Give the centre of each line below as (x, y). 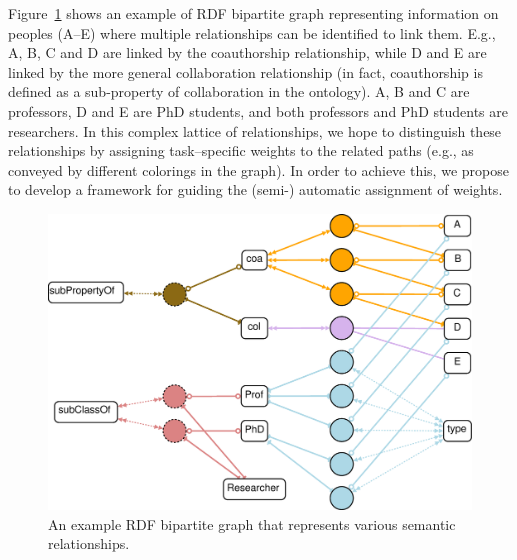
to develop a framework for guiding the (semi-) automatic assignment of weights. (255, 189)
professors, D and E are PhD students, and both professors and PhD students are (258, 110)
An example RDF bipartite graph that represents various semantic (252, 523)
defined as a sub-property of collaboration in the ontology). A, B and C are (239, 91)
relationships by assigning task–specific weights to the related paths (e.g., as (241, 150)
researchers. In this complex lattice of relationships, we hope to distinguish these (255, 130)
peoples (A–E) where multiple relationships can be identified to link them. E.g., (252, 32)
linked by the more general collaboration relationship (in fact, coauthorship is (245, 71)
